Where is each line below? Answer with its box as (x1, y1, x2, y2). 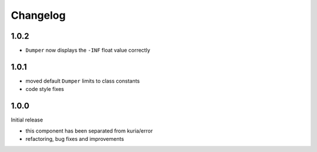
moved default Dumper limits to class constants (25, 77, 140, 85)
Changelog (11, 9, 66, 22)
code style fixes (25, 86, 65, 93)
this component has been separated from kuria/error (25, 127, 153, 134)
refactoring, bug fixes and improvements (25, 136, 124, 143)
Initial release (11, 116, 43, 123)
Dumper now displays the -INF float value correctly (25, 47, 151, 54)
